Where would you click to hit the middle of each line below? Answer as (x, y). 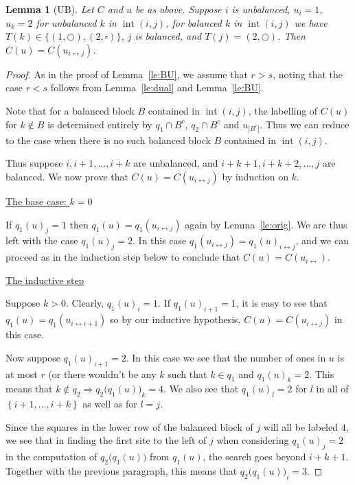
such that (187, 374)
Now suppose (33, 357)
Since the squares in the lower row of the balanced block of (129, 426)
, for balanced (194, 22)
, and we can (322, 240)
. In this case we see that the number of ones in (226, 357)
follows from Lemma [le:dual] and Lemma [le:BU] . (157, 87)
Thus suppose (34, 163)
